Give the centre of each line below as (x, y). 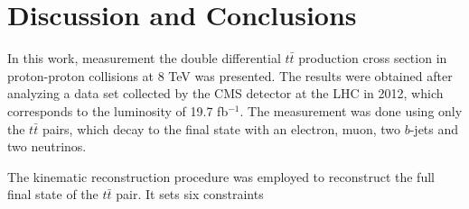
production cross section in (373, 58)
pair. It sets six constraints (190, 194)
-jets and (434, 128)
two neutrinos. (47, 146)
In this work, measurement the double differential (144, 58)
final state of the (53, 194)
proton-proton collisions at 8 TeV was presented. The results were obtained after (230, 75)
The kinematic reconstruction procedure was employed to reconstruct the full (221, 176)
